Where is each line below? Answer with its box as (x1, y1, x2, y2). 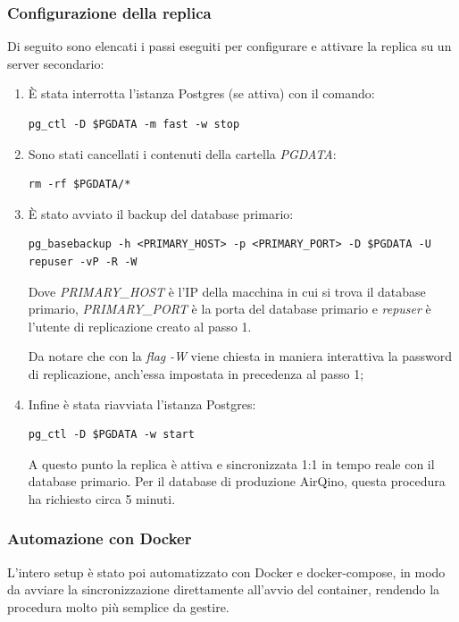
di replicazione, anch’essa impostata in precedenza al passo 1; (28, 364, 364, 382)
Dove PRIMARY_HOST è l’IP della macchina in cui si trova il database (28, 282, 426, 300)
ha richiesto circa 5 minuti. (28, 489, 176, 508)
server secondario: (7, 54, 104, 72)
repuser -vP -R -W (28, 255, 138, 268)
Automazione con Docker (7, 527, 192, 550)
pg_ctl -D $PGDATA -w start (28, 428, 195, 441)
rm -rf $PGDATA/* (28, 178, 131, 191)
